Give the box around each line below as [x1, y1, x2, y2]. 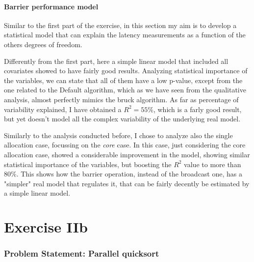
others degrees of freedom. [4, 39, 82, 49]
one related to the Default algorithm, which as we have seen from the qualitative [4, 85, 246, 95]
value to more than [184, 159, 241, 169]
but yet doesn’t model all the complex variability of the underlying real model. [4, 114, 241, 124]
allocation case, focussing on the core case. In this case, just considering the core [4, 140, 246, 150]
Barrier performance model [4, 1, 99, 11]
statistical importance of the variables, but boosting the [4, 159, 172, 169]
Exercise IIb [4, 217, 88, 237]
